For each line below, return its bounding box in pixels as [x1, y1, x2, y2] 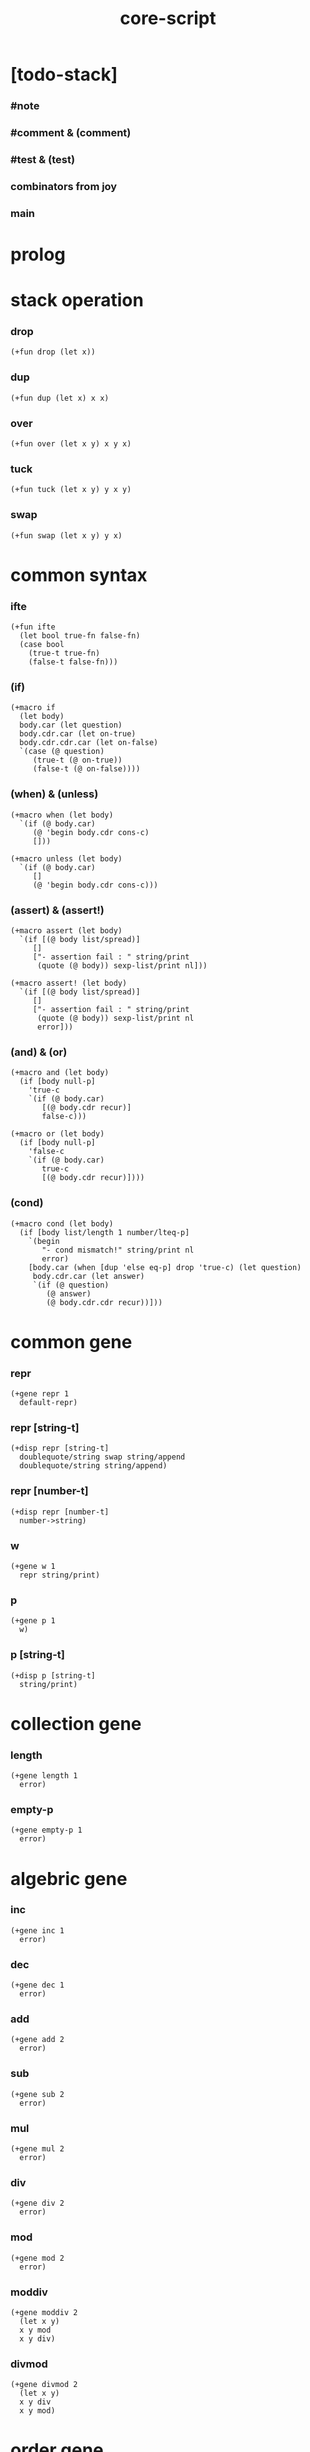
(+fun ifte [10, 622, 56, 632]
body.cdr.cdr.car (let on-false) [19, 738, 159, 748]
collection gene [10, 1712, 142, 1735]
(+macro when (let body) [10, 810, 114, 820]
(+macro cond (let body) [10, 1218, 114, 1229]
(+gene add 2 [10, 2035, 65, 2045]
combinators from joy [10, 179, 118, 193]
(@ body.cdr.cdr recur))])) [46, 1297, 163, 1307]
